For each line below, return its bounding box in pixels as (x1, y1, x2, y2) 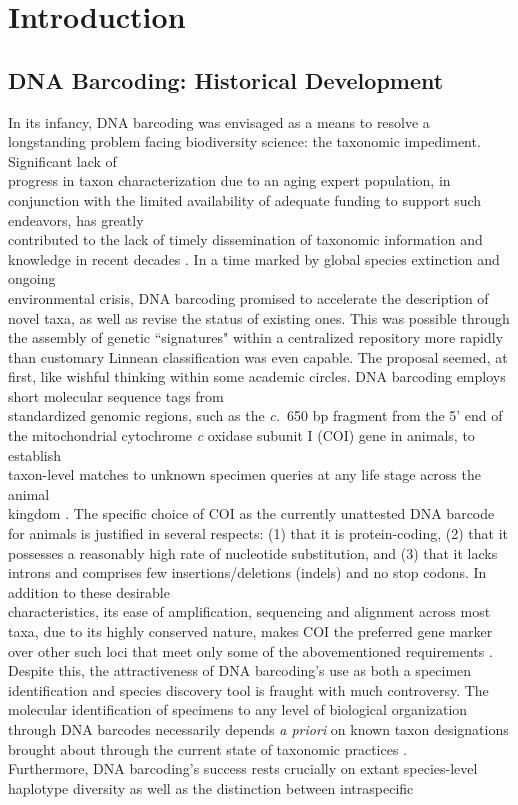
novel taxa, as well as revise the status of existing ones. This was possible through (8, 307, 510, 328)
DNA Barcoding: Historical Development (8, 64, 444, 95)
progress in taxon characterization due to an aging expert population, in (8, 170, 451, 191)
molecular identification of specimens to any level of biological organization (8, 699, 468, 720)
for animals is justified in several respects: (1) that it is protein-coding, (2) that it (8, 523, 509, 544)
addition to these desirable (8, 581, 170, 602)
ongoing (8, 268, 56, 289)
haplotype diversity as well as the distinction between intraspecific (8, 777, 414, 798)
